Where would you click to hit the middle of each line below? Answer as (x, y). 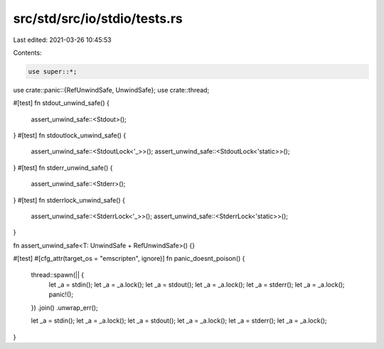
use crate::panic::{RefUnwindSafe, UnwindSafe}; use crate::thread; (111, 90)
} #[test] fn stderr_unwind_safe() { (63, 168)
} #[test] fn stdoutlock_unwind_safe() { (70, 136)
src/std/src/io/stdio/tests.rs (98, 18)
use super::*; (53, 71)
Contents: (27, 53)
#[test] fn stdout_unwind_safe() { (61, 103)
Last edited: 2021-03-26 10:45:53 (62, 40)
